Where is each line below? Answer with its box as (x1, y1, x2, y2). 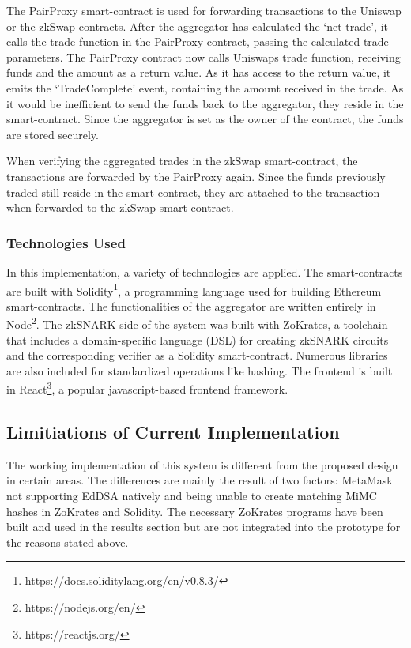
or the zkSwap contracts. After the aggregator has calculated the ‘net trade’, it (6, 17, 388, 34)
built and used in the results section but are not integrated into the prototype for (6, 518, 401, 535)
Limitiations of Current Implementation (6, 420, 340, 444)
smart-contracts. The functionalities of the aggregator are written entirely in (6, 297, 376, 314)
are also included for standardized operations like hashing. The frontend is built (6, 362, 393, 379)
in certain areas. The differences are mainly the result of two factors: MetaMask (6, 472, 393, 488)
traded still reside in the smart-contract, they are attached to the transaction (6, 183, 380, 200)
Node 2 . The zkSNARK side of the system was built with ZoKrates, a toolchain (6, 314, 388, 333)
